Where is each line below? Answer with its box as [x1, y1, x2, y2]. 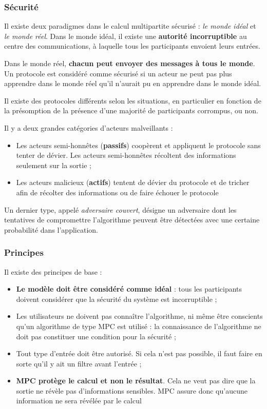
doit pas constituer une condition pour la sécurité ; [16, 331, 176, 341]
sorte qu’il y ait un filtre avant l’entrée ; [16, 358, 142, 369]
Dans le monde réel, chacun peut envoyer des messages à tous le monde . [4, 58, 255, 68]
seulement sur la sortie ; [16, 159, 91, 170]
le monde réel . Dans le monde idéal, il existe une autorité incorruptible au [4, 30, 247, 41]
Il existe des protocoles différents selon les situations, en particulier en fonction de [4, 95, 261, 106]
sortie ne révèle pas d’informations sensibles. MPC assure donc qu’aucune [16, 385, 247, 396]
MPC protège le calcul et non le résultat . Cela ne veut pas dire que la [16, 375, 256, 386]
